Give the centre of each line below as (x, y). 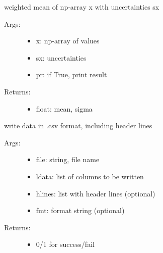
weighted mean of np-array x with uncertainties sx (82, 7)
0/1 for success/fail (65, 244)
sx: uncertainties (61, 57)
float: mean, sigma (64, 108)
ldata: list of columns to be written (90, 176)
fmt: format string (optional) (80, 210)
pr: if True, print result (71, 74)
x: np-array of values (68, 41)
